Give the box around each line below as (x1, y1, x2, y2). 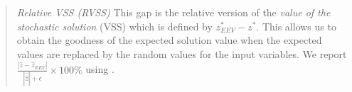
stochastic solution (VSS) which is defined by (16, 18, 213, 33)
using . (85, 62, 114, 76)
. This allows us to (256, 18, 336, 33)
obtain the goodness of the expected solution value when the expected (16, 33, 322, 47)
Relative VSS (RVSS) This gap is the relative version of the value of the (16, 5, 331, 19)
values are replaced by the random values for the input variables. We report (16, 46, 347, 61)
